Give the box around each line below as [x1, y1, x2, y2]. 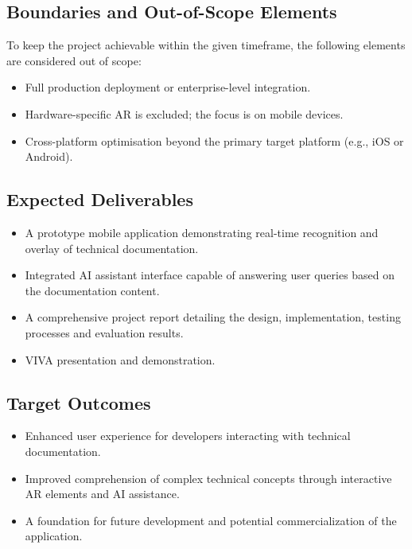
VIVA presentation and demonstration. [25, 351, 216, 368]
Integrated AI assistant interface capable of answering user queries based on [25, 267, 395, 283]
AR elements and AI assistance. [25, 485, 180, 502]
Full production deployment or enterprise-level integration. [25, 79, 311, 95]
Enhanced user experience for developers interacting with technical [25, 427, 351, 444]
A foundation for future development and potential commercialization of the [25, 512, 397, 528]
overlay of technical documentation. [25, 239, 199, 256]
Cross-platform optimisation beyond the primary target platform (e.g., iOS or [25, 132, 404, 149]
